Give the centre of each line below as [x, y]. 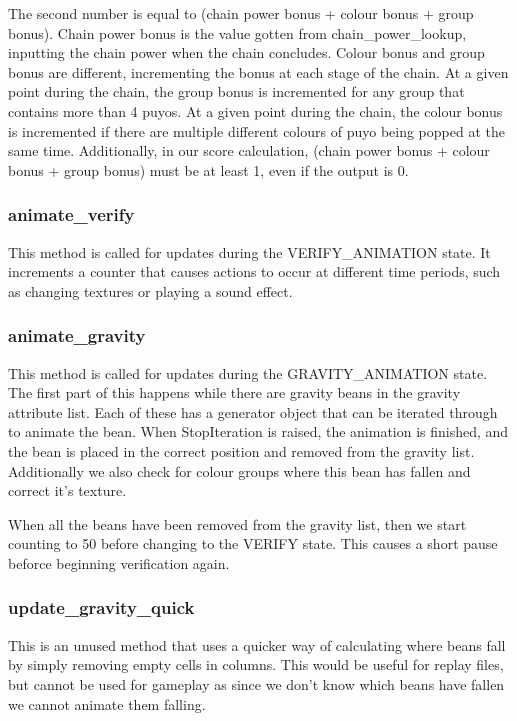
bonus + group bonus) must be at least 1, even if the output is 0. [208, 169]
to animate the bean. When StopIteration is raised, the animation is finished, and [258, 431]
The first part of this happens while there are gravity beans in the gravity [234, 392]
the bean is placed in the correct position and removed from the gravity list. [241, 450]
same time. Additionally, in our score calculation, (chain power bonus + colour [249, 150]
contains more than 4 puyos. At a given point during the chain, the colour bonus [255, 110]
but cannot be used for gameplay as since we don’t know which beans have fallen [256, 683]
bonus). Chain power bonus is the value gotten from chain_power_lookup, [237, 32]
